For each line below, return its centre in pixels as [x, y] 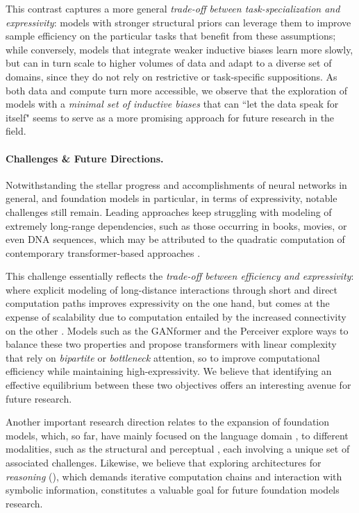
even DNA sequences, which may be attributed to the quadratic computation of [175, 239]
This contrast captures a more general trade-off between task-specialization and [173, 8]
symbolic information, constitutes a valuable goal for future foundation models [173, 490]
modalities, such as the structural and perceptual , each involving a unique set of [178, 449]
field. [16, 131]
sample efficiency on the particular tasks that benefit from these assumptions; [171, 36]
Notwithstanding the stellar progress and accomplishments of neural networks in [176, 184]
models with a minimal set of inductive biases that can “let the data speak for [172, 104]
